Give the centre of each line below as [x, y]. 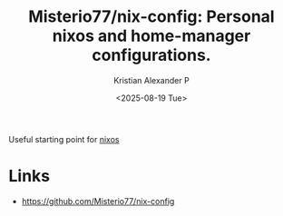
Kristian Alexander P [151, 80]
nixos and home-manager [151, 36]
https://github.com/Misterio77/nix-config [98, 201]
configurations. [151, 55]
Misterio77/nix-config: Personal [151, 17]
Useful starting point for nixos [64, 139]
